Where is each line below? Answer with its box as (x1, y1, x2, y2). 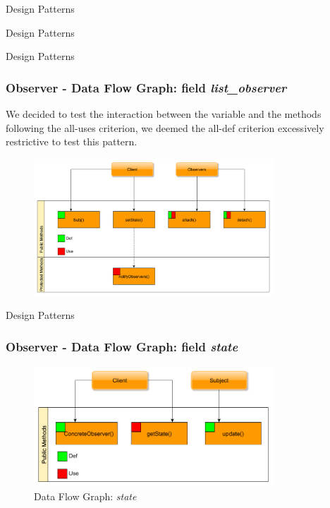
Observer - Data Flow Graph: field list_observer (6, 78, 287, 96)
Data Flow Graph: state (34, 488, 137, 503)
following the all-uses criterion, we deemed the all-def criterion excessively (6, 120, 324, 135)
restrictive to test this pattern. (6, 134, 137, 149)
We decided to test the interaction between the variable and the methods (6, 107, 322, 121)
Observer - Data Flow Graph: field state (6, 337, 238, 355)
